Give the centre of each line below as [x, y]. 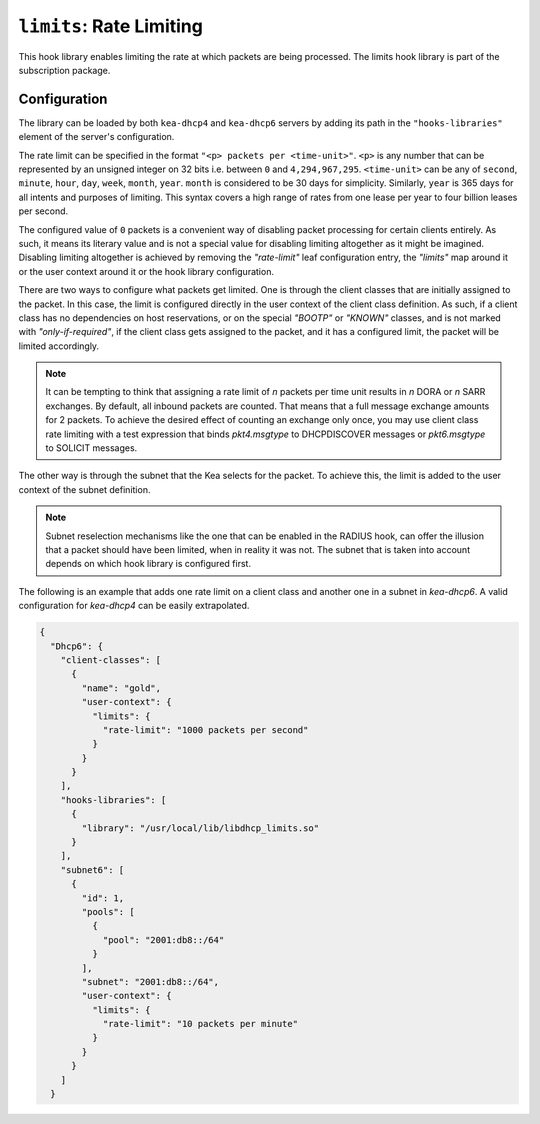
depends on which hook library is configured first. [148, 564]
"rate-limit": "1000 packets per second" [205, 729]
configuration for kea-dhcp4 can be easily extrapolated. [134, 606]
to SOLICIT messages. [91, 448]
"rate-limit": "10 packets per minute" [200, 1024]
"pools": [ [108, 911]
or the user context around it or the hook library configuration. [146, 271]
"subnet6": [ [92, 869]
